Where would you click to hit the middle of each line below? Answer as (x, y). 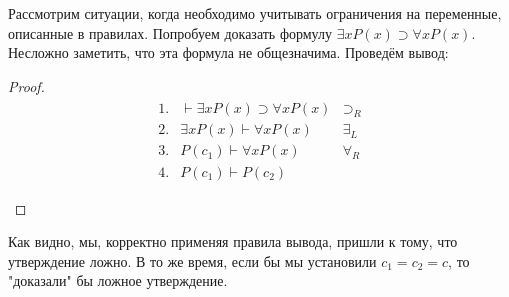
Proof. (26, 85)
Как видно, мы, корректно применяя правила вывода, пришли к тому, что (233, 241)
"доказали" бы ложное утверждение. (118, 280)
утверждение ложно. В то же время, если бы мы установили (192, 260)
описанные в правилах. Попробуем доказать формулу (170, 32)
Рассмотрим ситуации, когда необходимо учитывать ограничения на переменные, (255, 13)
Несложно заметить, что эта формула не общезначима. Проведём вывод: (228, 52)
